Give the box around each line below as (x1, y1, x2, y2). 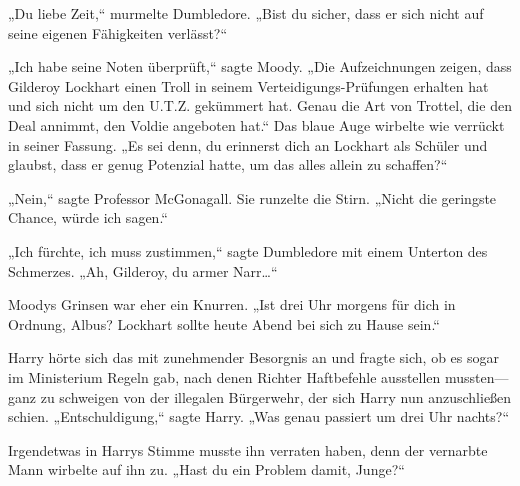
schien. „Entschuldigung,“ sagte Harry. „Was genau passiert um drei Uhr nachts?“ (8, 406, 510, 427)
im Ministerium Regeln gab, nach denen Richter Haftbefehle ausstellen (8, 366, 441, 387)
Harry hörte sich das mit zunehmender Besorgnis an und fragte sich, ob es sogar (8, 347, 499, 368)
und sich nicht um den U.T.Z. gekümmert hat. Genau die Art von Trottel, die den (8, 95, 512, 116)
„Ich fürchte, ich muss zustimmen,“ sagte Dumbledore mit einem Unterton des (8, 240, 488, 261)
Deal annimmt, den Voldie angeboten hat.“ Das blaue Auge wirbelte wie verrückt (8, 114, 505, 135)
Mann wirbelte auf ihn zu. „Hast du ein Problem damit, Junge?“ (8, 459, 405, 480)
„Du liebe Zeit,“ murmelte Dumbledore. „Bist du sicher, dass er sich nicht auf (8, 3, 484, 23)
